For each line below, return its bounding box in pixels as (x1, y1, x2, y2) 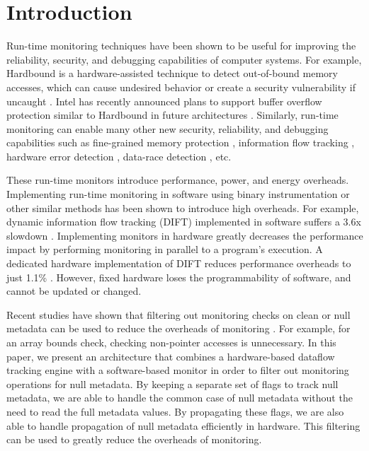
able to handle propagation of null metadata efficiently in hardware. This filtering (6, 418, 361, 433)
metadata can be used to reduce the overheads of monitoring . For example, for (6, 321, 351, 336)
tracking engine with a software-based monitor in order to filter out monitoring (6, 363, 349, 377)
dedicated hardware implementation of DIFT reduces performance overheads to (6, 256, 351, 271)
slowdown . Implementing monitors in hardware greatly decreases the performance (6, 228, 363, 242)
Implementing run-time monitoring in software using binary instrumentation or (6, 187, 350, 201)
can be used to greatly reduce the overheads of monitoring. (6, 432, 262, 447)
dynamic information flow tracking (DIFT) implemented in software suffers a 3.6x (6, 214, 361, 229)
